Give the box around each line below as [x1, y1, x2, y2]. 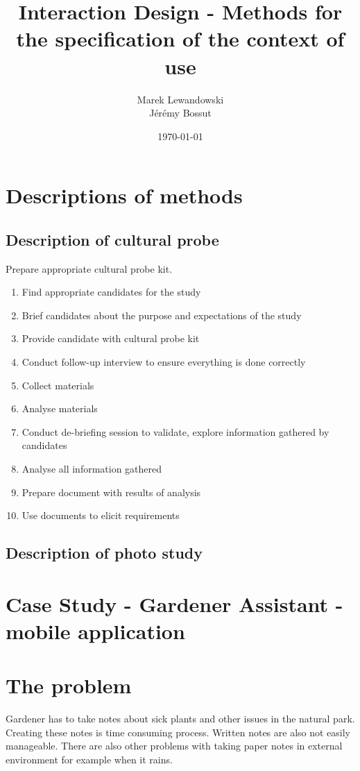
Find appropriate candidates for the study [22, 285, 201, 299]
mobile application [6, 616, 185, 645]
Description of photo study [6, 542, 203, 564]
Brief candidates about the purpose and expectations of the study [22, 307, 302, 322]
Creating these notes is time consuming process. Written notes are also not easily [6, 725, 351, 739]
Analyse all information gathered [22, 461, 162, 476]
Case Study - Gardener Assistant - [6, 589, 343, 618]
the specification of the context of [16, 24, 345, 53]
